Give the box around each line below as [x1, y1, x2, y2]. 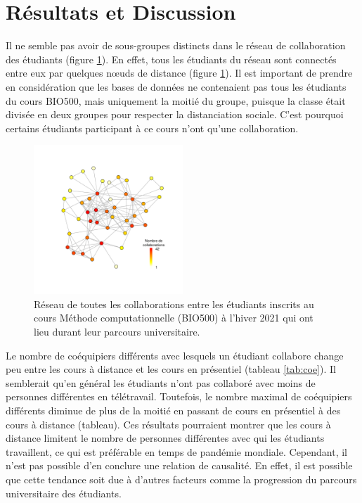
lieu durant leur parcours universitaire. [34, 324, 200, 339]
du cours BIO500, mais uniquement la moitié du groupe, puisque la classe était [6, 93, 346, 108]
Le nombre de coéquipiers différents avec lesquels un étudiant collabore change [6, 348, 344, 362]
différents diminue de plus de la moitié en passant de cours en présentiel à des [6, 403, 341, 418]
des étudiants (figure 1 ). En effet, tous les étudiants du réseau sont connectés [6, 51, 337, 66]
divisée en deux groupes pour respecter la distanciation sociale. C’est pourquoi [6, 107, 344, 122]
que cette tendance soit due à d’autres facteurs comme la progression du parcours [6, 472, 357, 486]
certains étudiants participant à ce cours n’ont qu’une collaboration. [6, 120, 299, 135]
